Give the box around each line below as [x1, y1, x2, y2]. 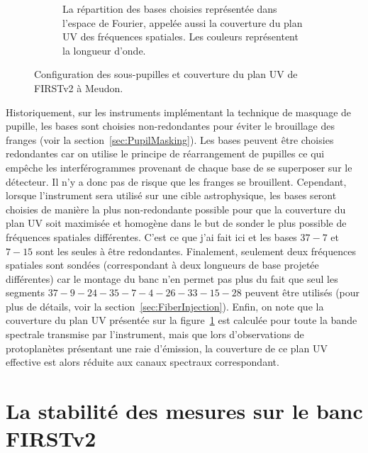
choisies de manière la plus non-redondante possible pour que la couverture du [6, 201, 346, 216]
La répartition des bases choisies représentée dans [62, 1, 277, 16]
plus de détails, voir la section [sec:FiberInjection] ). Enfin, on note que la [6, 298, 324, 313]
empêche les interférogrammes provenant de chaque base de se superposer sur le [6, 160, 352, 174]
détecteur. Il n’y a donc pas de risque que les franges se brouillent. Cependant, [6, 174, 347, 189]
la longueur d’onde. [62, 43, 146, 57]
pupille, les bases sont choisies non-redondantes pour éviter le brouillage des [6, 118, 335, 133]
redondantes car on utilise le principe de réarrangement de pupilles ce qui [6, 146, 325, 161]
